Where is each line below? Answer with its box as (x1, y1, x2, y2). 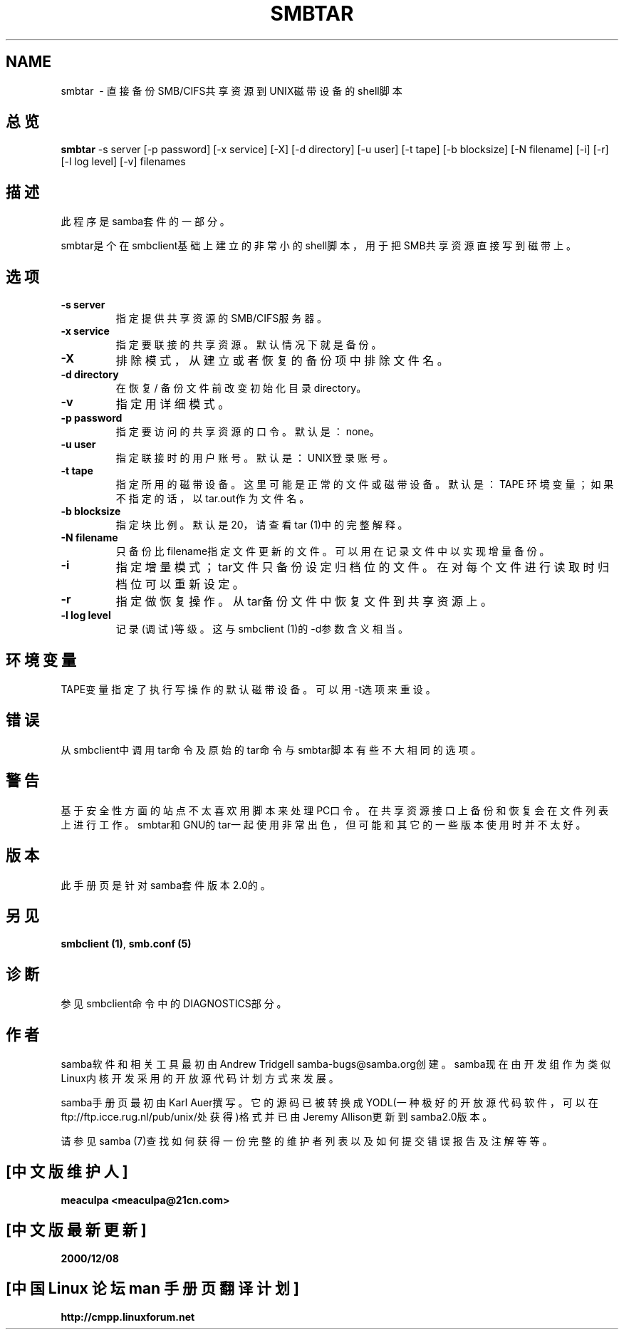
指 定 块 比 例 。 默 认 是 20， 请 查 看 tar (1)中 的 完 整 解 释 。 (115, 519, 408, 531)
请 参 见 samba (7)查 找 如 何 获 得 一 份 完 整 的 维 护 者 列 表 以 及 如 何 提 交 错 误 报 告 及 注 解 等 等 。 (61, 1135, 553, 1148)
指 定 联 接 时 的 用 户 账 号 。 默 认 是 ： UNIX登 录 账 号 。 (115, 452, 393, 464)
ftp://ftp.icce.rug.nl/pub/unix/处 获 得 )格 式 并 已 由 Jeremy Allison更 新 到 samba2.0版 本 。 (61, 1111, 493, 1123)
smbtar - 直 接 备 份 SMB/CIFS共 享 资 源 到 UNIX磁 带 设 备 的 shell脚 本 (61, 84, 402, 97)
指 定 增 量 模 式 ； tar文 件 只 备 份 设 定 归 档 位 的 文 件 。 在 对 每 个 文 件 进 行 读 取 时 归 (115, 560, 610, 575)
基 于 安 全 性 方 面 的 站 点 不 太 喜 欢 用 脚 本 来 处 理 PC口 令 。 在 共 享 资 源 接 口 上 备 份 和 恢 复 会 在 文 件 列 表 (61, 804, 608, 816)
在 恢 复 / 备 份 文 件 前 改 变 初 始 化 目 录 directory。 (115, 382, 367, 395)
